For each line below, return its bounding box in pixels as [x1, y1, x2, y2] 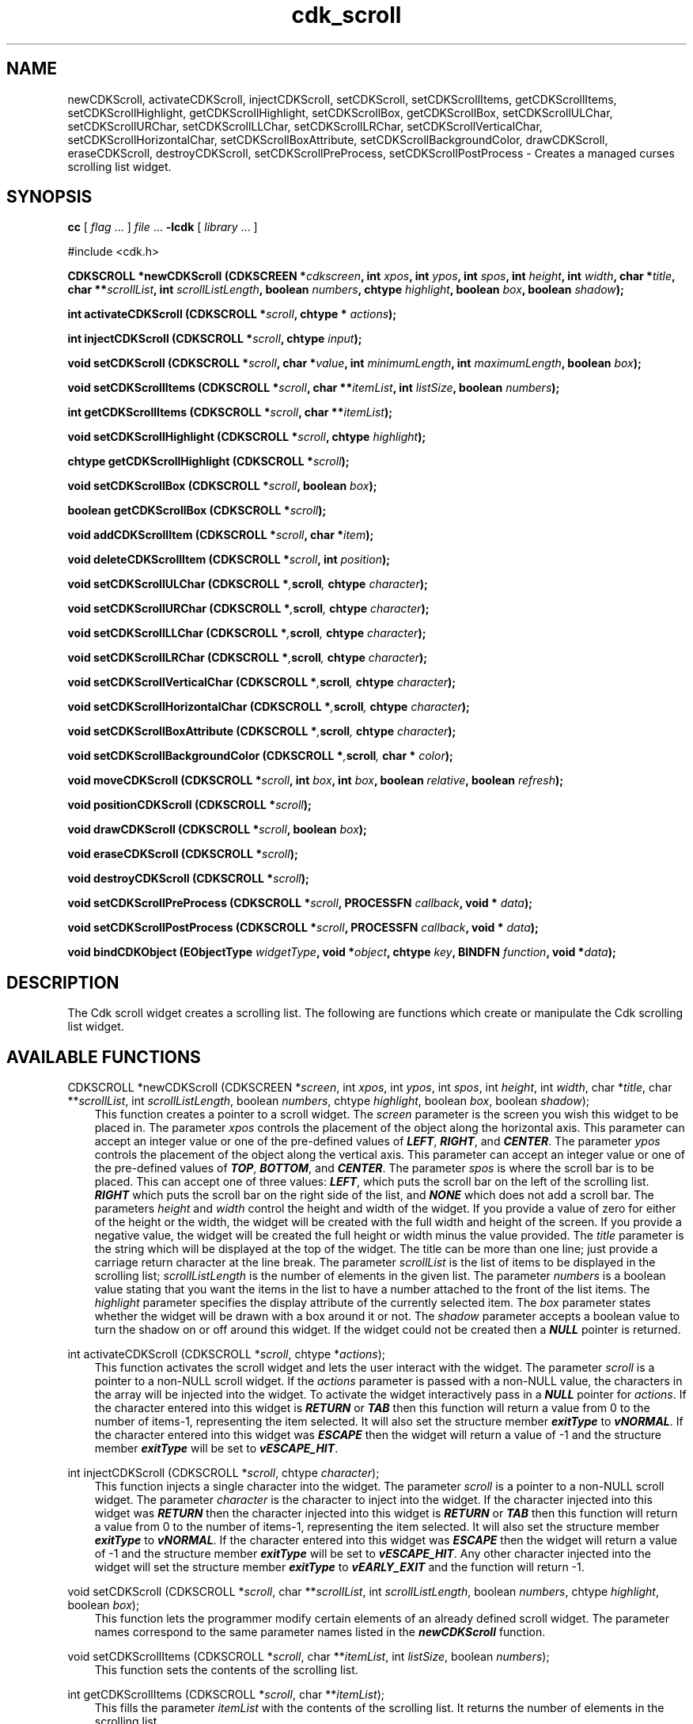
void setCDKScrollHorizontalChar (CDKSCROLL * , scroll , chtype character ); [67, 700, 470, 714]
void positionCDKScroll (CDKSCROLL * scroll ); [67, 798, 312, 812]
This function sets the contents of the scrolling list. [94, 1663, 358, 1677]
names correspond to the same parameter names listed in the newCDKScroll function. [94, 1625, 546, 1639]
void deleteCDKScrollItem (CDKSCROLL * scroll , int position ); [67, 553, 391, 567]
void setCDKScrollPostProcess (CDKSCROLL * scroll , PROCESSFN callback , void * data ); [67, 921, 539, 935]
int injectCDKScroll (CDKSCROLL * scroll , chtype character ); [67, 1466, 380, 1480]
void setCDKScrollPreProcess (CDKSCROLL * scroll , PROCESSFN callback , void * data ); [67, 896, 533, 910]
